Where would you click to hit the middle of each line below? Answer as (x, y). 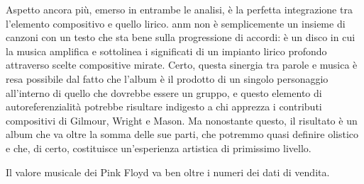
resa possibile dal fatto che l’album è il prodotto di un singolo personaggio (167, 78)
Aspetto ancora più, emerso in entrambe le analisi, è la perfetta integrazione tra (179, 9)
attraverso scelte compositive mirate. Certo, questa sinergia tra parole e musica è (182, 65)
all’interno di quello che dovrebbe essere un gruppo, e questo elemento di (164, 92)
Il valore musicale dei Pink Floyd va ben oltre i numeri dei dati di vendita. (168, 172)
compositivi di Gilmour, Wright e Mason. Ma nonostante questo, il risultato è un (182, 120)
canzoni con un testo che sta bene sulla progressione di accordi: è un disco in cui (181, 37)
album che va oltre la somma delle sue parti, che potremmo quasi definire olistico (182, 134)
